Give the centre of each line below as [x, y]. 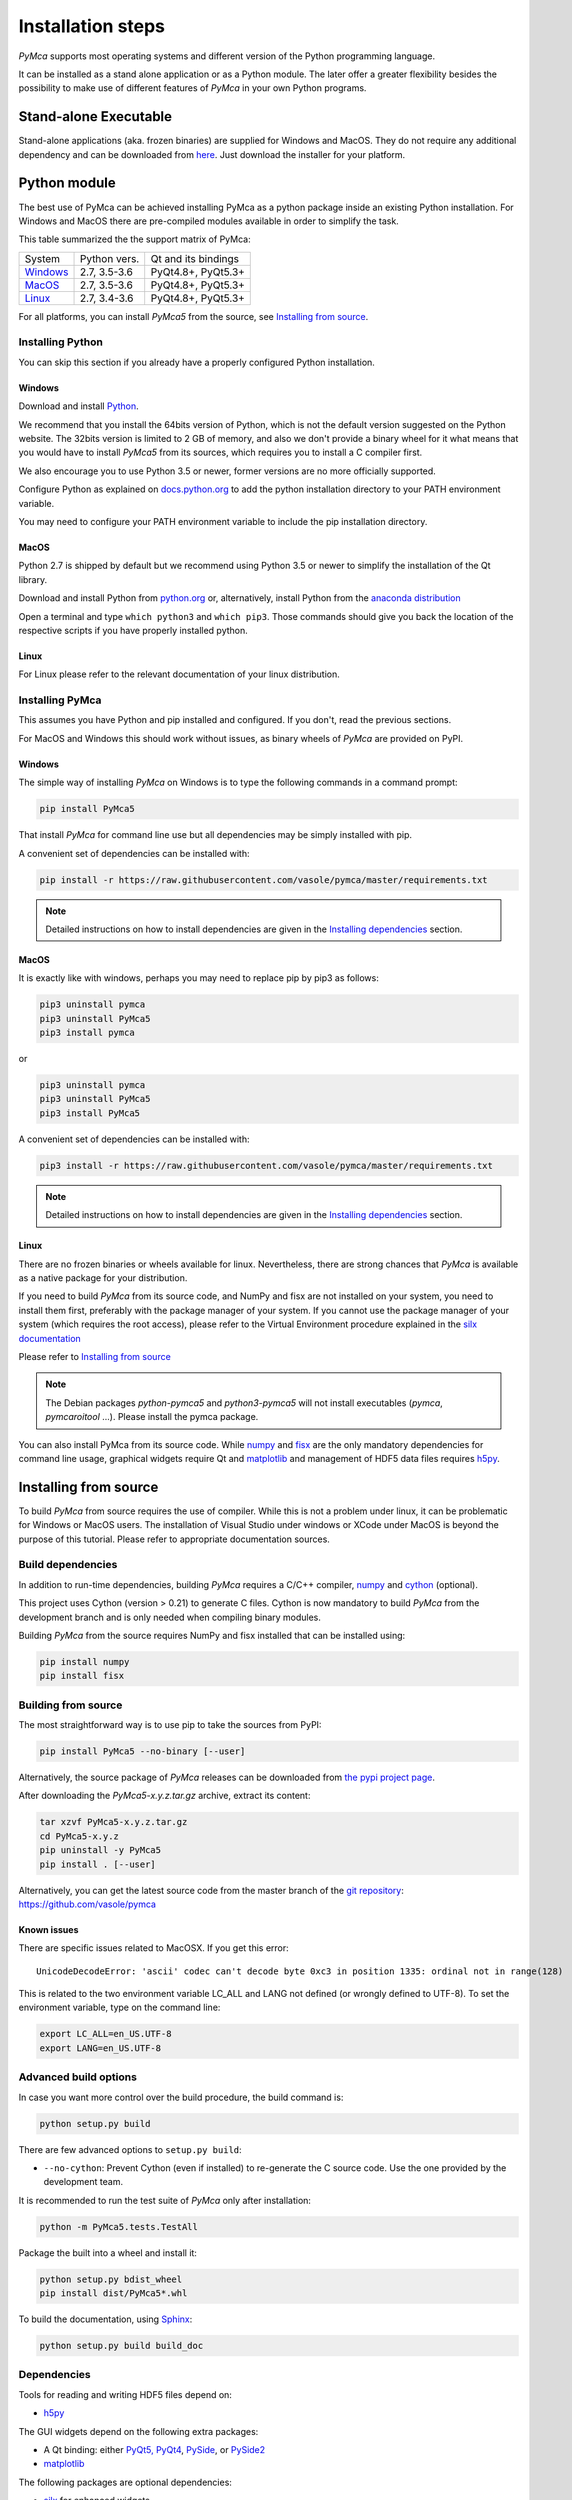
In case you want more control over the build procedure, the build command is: [181, 2097]
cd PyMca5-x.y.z [79, 1836]
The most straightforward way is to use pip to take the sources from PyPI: [170, 1724]
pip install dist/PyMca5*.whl [113, 2293]
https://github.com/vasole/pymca [87, 1904]
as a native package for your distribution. [103, 1277]
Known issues [48, 1929]
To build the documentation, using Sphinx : [105, 2319]
